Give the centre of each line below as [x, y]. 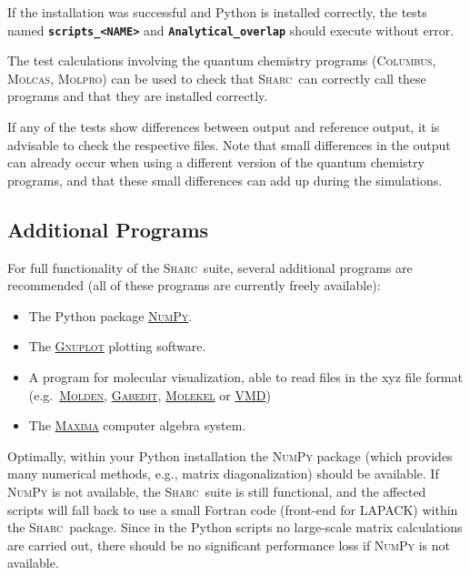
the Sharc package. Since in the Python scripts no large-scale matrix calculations [235, 527]
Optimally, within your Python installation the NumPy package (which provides [230, 455]
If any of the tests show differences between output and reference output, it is [224, 127]
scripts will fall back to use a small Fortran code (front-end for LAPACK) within [233, 509]
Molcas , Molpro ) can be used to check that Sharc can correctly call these [217, 78]
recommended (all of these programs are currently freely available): [194, 285]
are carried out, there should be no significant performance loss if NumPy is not [229, 545]
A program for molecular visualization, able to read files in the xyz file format [245, 376]
